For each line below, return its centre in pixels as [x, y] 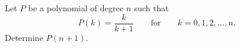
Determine [24, 37]
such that [151, 8]
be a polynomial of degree [76, 8]
